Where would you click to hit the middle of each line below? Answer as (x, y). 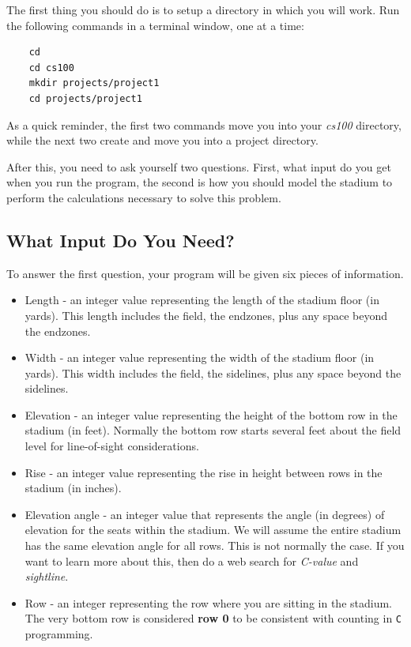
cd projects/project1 (85, 98)
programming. (59, 634)
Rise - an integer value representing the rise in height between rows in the (204, 472)
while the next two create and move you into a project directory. (162, 140)
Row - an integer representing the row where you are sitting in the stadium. (208, 602)
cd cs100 (51, 68)
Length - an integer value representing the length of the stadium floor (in (202, 300)
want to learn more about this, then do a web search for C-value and (192, 560)
